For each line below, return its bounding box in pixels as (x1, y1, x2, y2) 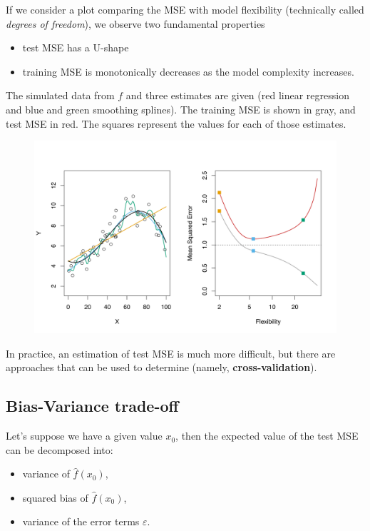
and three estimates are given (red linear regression (125, 88, 349, 103)
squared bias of (22, 490, 88, 505)
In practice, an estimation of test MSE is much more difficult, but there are (6, 345, 336, 360)
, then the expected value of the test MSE (175, 428, 359, 443)
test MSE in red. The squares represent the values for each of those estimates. (6, 116, 346, 131)
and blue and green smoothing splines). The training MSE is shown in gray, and (6, 101, 356, 116)
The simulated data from (6, 88, 115, 103)
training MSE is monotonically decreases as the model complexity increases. (22, 64, 354, 79)
